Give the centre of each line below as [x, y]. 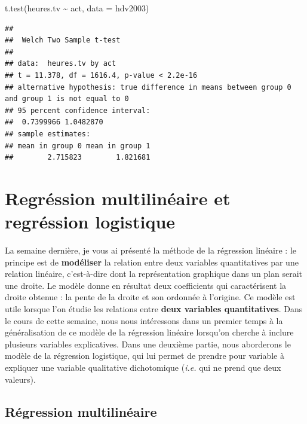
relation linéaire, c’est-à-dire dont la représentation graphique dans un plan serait [154, 274]
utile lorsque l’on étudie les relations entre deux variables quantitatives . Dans [154, 309]
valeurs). [20, 379]
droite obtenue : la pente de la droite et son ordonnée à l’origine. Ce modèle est [150, 297]
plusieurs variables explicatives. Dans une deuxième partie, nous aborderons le [148, 344]
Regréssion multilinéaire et [118, 198]
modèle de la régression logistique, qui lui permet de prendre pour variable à [145, 356]
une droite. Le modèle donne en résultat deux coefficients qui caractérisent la [146, 285]
